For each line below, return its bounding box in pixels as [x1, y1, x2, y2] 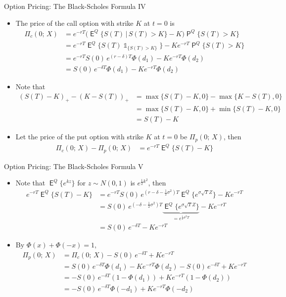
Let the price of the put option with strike [15, 131, 143, 142]
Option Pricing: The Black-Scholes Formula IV [4, 1, 146, 11]
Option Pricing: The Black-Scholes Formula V [4, 161, 143, 171]
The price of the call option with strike [15, 17, 134, 28]
